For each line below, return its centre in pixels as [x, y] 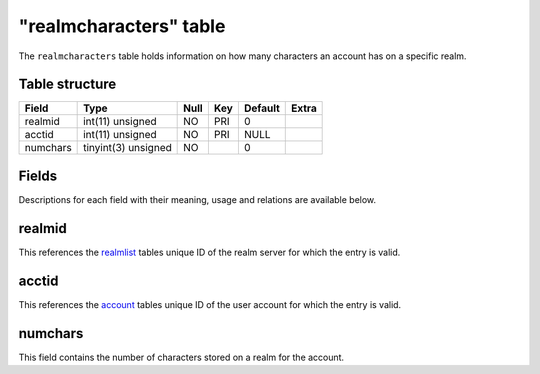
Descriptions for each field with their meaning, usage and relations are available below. [197, 199]
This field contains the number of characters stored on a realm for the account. [181, 357]
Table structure [67, 84]
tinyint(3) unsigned [127, 148]
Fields [38, 175]
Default [261, 108]
